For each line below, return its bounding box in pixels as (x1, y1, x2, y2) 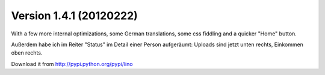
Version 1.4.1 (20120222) (11, 9, 138, 22)
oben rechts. (11, 49, 43, 56)
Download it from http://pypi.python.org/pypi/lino (11, 60, 133, 67)
